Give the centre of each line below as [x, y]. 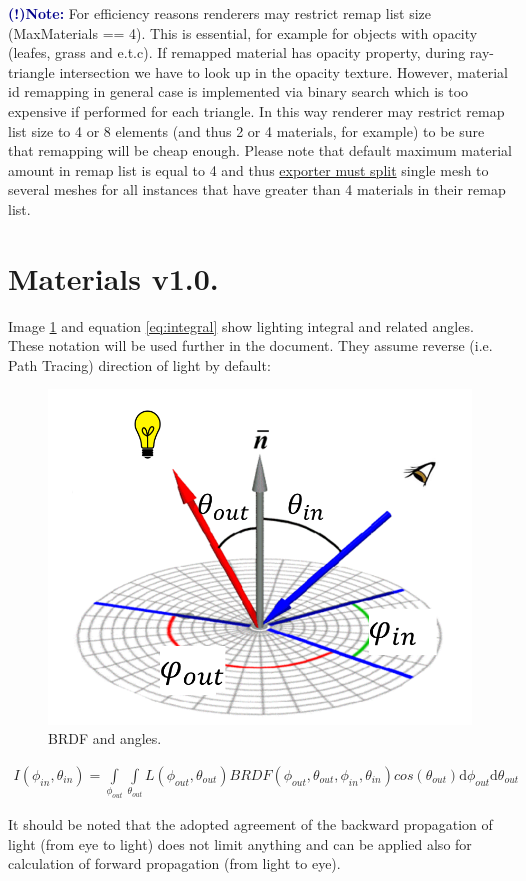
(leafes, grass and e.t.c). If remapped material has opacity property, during [237, 52]
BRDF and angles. [105, 738]
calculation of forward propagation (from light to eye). [174, 863]
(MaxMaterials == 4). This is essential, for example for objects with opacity [243, 32]
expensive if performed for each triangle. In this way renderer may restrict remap [256, 110]
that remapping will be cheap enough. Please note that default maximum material [260, 150]
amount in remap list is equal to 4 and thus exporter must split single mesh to [248, 169]
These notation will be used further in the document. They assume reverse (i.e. [250, 345]
